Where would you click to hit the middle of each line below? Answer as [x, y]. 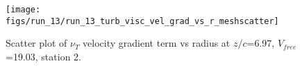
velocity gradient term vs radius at [157, 43]
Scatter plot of [36, 43]
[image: [23, 10]
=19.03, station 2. [43, 56]
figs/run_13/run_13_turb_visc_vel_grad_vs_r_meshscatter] [142, 21]
